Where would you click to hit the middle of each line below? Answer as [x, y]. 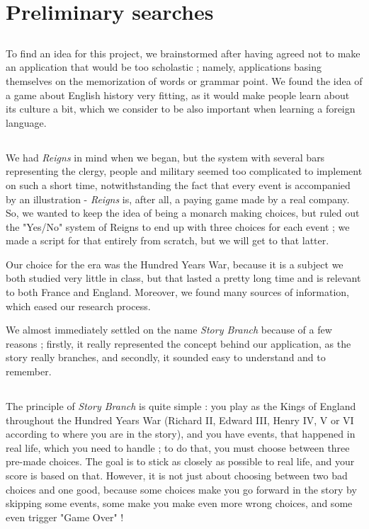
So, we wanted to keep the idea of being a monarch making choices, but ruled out [183, 213]
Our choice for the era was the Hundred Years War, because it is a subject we [175, 264]
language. [26, 122]
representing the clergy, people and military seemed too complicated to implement [184, 171]
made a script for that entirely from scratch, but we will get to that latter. [168, 240]
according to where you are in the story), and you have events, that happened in [181, 434]
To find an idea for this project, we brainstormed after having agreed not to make [183, 53]
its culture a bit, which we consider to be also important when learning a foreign [181, 109]
